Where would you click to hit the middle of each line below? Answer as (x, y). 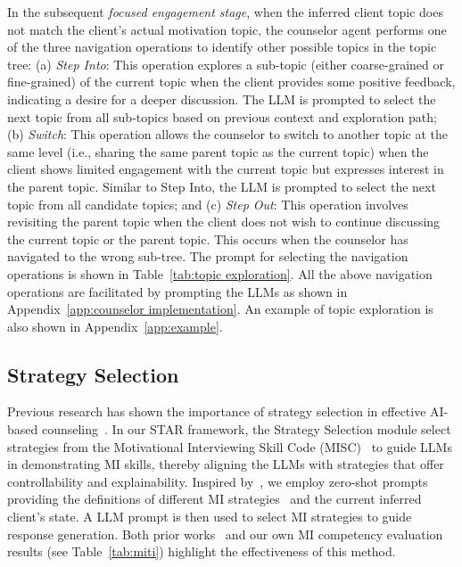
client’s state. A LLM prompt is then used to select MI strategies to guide (210, 517)
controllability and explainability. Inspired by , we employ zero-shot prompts (218, 481)
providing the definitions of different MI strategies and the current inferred (214, 499)
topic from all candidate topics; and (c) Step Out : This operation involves (208, 204)
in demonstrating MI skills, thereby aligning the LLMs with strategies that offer (226, 464)
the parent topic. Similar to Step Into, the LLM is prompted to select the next (222, 186)
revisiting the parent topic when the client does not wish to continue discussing (224, 222)
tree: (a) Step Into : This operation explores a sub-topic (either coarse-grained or (226, 64)
